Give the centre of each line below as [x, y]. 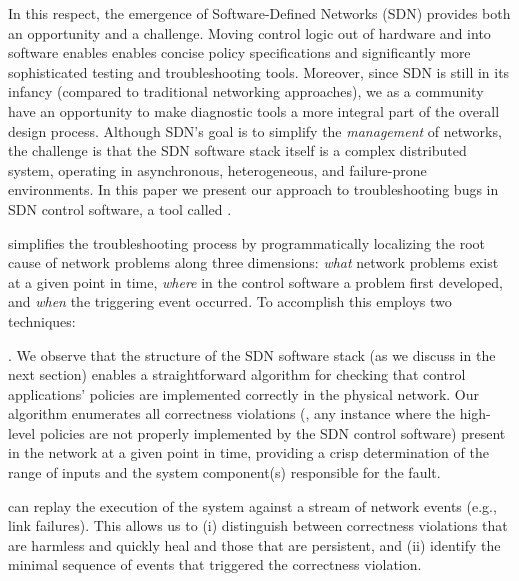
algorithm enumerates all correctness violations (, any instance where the [231, 413]
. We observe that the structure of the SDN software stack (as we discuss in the [252, 354]
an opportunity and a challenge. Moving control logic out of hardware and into [249, 32]
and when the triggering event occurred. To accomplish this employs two [230, 301]
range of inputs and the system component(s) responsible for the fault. [224, 472]
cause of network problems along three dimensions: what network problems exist [253, 262]
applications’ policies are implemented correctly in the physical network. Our [243, 393]
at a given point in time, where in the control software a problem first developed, [255, 281]
